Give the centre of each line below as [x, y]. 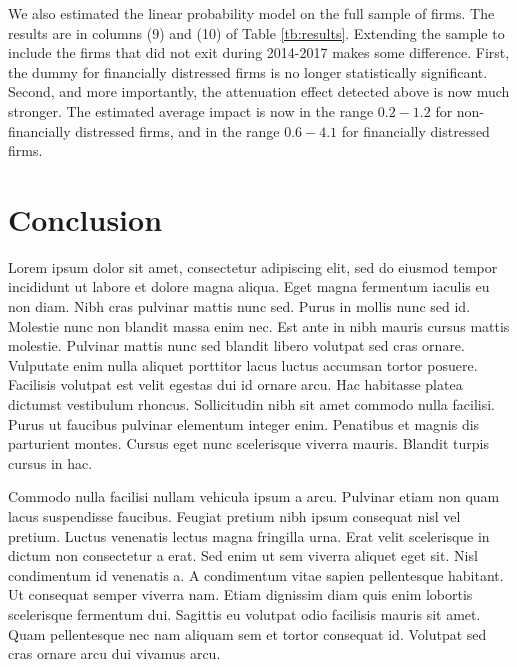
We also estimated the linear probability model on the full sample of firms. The [251, 13]
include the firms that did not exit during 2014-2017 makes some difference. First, [259, 52]
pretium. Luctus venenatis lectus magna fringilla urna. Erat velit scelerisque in [249, 535]
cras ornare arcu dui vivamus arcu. [114, 653]
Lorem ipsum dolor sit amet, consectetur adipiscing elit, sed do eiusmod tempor [253, 266]
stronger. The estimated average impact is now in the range [191, 110]
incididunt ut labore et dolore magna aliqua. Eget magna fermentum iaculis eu [249, 286]
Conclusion [85, 218]
